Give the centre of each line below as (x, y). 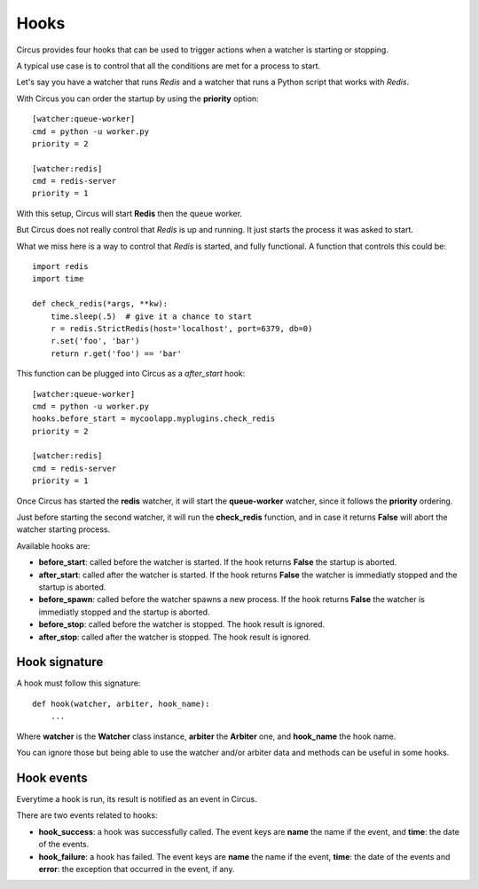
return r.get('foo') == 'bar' (116, 353)
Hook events (52, 778)
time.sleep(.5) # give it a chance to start (151, 316)
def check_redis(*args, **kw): (100, 304)
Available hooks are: (53, 545)
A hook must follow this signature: (79, 683)
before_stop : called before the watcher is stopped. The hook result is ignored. (182, 624)
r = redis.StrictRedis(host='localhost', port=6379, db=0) (181, 328)
